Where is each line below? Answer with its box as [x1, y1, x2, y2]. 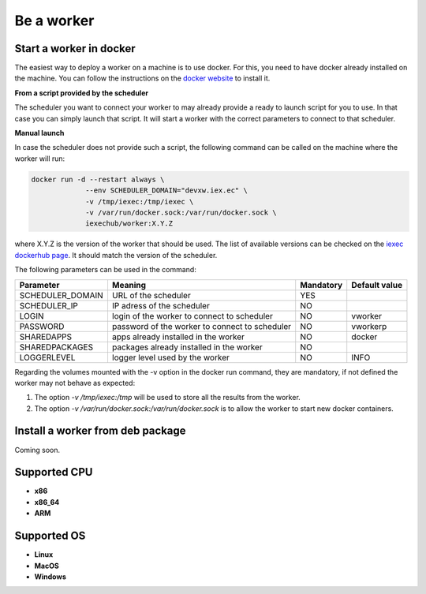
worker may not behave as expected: [14, 378, 136, 387]
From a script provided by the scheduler [14, 88, 149, 98]
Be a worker [14, 12, 95, 29]
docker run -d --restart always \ [31, 174, 165, 184]
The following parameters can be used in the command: [14, 265, 196, 275]
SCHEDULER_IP [19, 300, 78, 311]
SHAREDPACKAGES [19, 342, 94, 353]
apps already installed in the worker [111, 331, 245, 342]
